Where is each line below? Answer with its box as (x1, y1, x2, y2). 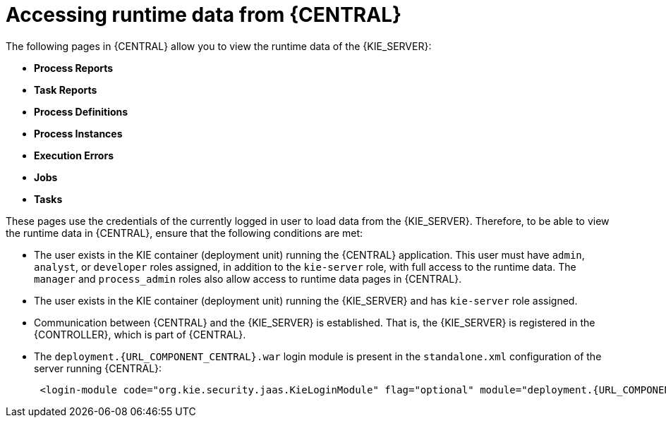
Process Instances (34, 127, 123, 140)
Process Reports (34, 61, 114, 74)
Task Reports (34, 83, 97, 96)
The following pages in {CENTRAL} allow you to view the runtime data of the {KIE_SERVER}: (6, 39, 432, 52)
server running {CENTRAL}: (34, 362, 162, 374)
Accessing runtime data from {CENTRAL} (6, 3, 402, 27)
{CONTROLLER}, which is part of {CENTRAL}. (34, 328, 246, 341)
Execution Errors (34, 149, 114, 161)
